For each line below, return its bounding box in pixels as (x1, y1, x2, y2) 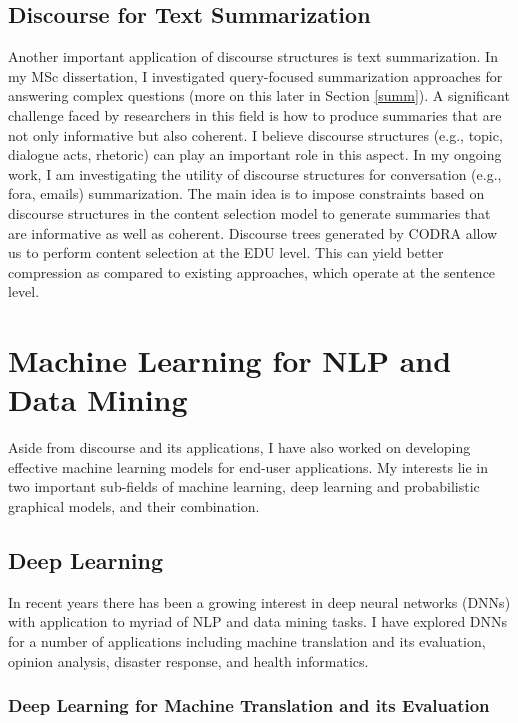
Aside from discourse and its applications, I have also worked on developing (8, 437, 471, 458)
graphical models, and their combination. (8, 496, 260, 517)
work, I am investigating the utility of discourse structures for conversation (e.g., (8, 163, 502, 184)
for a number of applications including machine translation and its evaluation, (8, 631, 486, 651)
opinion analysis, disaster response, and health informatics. (8, 650, 369, 671)
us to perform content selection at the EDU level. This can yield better (8, 242, 444, 263)
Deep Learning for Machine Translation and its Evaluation (8, 693, 490, 718)
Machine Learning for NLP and (8, 340, 452, 381)
